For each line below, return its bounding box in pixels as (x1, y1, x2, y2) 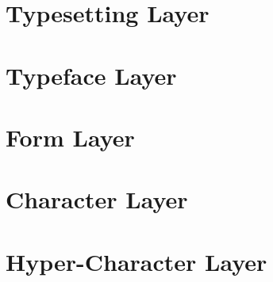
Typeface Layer (6, 59, 177, 91)
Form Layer (6, 120, 135, 153)
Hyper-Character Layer (6, 245, 267, 277)
